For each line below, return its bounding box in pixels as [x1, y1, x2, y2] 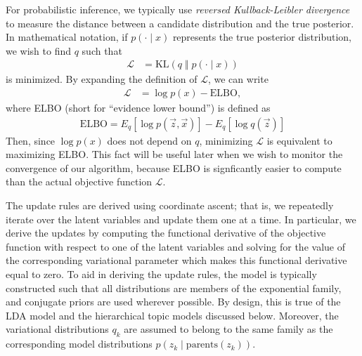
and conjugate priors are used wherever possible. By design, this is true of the [6, 294, 341, 309]
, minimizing [199, 133, 253, 147]
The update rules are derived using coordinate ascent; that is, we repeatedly [6, 198, 334, 213]
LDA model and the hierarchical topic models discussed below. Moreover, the [6, 308, 339, 322]
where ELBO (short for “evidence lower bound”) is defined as [6, 100, 271, 115]
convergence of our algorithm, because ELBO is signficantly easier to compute [6, 160, 342, 175]
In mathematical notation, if [6, 29, 128, 44]
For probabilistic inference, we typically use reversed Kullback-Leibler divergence [6, 2, 350, 16]
